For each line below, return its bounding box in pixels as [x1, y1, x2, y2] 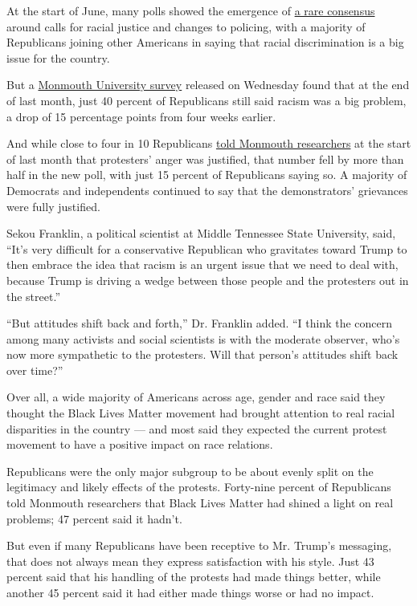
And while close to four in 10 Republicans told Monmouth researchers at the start [6, 135, 411, 152]
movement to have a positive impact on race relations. [6, 436, 273, 453]
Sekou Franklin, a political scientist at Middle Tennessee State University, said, [6, 225, 396, 242]
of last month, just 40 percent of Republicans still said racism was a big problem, [6, 92, 407, 108]
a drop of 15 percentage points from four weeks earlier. [6, 108, 276, 124]
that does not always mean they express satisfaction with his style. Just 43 [6, 552, 374, 569]
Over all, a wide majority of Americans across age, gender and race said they [6, 388, 386, 405]
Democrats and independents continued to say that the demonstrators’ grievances [6, 181, 408, 198]
